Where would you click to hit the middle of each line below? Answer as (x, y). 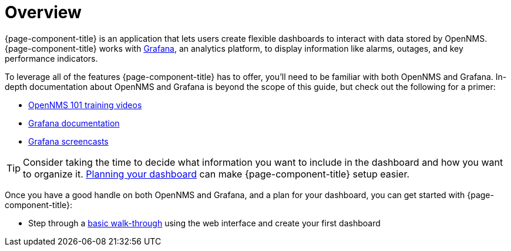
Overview (43, 12)
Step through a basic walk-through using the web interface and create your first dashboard (204, 223)
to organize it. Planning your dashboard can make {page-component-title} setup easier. (216, 174)
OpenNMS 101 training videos (85, 105)
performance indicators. (51, 58)
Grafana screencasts (68, 141)
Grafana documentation (74, 123)
